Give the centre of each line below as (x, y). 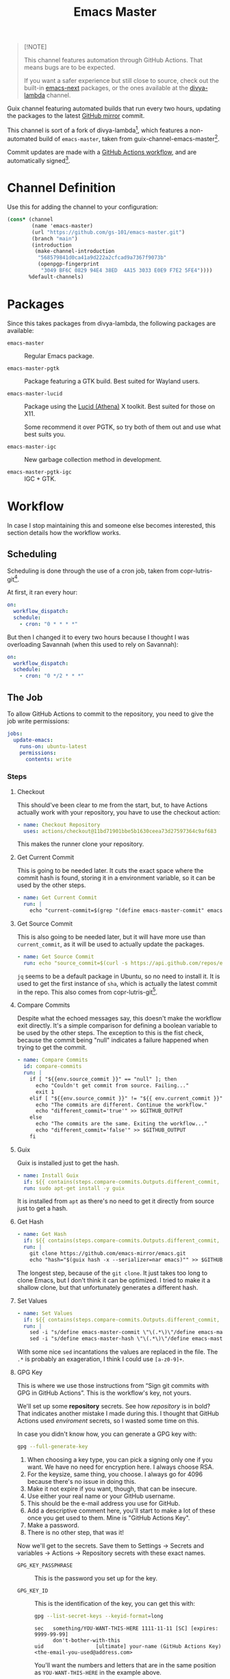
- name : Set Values (45, 1313)
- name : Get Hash (42, 1234)
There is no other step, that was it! (76, 1532)
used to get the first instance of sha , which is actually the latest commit (117, 983)
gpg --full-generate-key (52, 1447)
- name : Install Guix (48, 1176)
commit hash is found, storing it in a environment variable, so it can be (116, 878)
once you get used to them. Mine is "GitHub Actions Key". (108, 1518)
